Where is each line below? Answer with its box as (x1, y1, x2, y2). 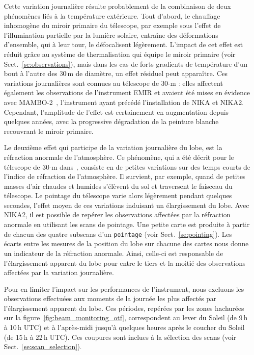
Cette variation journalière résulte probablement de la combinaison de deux (4, 1, 231, 11)
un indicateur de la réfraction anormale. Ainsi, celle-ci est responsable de (4, 248, 223, 258)
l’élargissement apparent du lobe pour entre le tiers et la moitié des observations (4, 257, 246, 268)
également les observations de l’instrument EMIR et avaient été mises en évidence (4, 87, 250, 98)
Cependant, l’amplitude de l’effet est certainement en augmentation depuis (4, 106, 229, 117)
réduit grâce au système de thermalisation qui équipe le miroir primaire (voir (4, 49, 236, 59)
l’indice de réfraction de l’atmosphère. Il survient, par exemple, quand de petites (4, 171, 246, 181)
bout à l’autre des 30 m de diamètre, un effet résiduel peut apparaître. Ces (4, 68, 228, 78)
